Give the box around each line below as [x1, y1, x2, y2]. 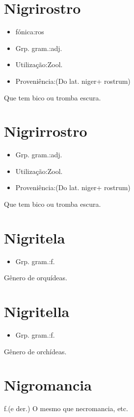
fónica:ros [15, 26, 44, 37]
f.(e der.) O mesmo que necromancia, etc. [4, 403, 128, 414]
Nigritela [4, 227, 65, 247]
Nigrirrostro [4, 121, 87, 141]
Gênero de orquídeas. [4, 272, 67, 283]
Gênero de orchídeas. [4, 346, 67, 356]
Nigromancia [4, 375, 92, 395]
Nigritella [4, 301, 70, 321]
